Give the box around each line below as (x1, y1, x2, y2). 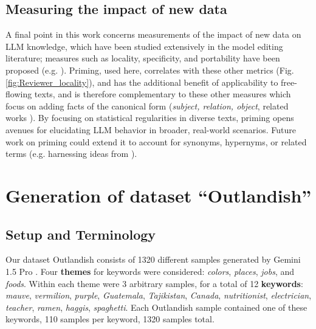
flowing (5, 88, 32, 100)
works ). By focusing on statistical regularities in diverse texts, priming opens (5, 111, 294, 124)
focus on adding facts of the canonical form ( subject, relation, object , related (5, 99, 289, 112)
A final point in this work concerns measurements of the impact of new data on (5, 28, 301, 41)
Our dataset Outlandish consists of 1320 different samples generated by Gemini (5, 253, 301, 266)
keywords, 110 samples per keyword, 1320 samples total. (5, 313, 215, 325)
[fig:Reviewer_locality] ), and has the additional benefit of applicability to (5, 75, 278, 88)
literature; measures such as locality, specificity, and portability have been (5, 52, 280, 64)
